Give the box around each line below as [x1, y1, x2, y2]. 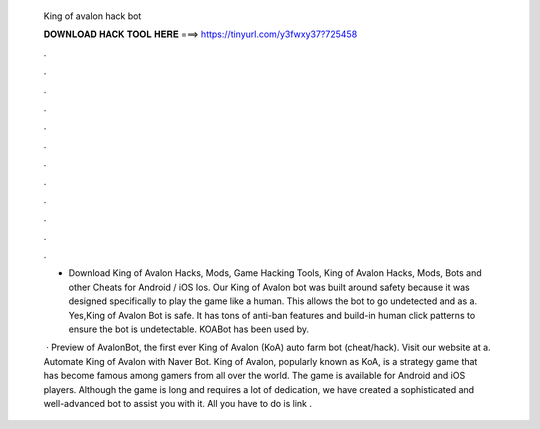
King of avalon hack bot [43, 10, 142, 22]
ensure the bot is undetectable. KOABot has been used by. [68, 323, 310, 335]
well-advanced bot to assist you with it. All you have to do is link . [43, 397, 312, 409]
